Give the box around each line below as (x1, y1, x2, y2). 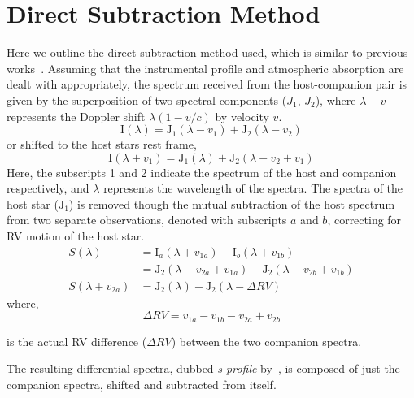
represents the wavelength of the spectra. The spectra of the (103, 180, 403, 197)
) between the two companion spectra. (171, 332, 362, 349)
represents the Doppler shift (7, 107, 146, 124)
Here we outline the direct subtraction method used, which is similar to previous (7, 44, 408, 61)
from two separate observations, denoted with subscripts (7, 211, 287, 228)
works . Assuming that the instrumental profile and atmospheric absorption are (7, 59, 404, 76)
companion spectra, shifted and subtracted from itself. (7, 375, 277, 392)
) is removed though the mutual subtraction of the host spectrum (68, 195, 395, 212)
